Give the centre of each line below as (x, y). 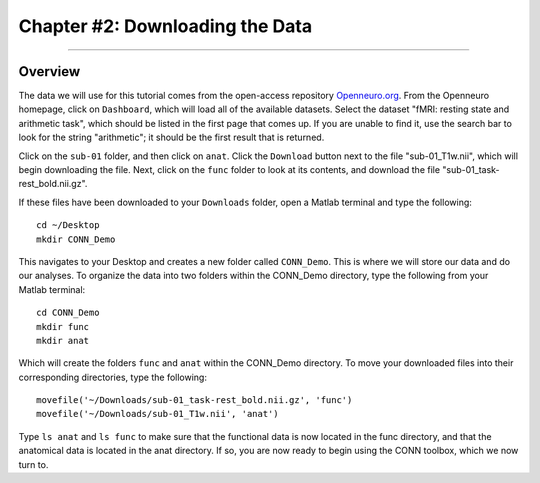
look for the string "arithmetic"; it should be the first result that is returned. (171, 137)
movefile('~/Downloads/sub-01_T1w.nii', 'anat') (157, 414)
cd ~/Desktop (68, 225)
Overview (49, 71)
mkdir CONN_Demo (76, 239)
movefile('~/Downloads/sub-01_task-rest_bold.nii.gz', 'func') (194, 400)
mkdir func (63, 326)
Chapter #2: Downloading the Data (165, 26)
